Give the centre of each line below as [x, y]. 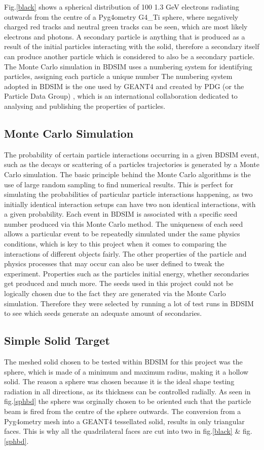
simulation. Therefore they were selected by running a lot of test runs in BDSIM [129, 303]
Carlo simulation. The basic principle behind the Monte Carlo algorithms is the [127, 174]
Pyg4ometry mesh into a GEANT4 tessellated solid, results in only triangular [124, 421]
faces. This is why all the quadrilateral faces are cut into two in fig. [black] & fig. [128, 431]
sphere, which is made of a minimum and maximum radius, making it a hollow [126, 371]
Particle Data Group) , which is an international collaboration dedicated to [121, 96]
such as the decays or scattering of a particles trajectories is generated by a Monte [132, 164]
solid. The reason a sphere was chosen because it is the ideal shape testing [119, 381]
